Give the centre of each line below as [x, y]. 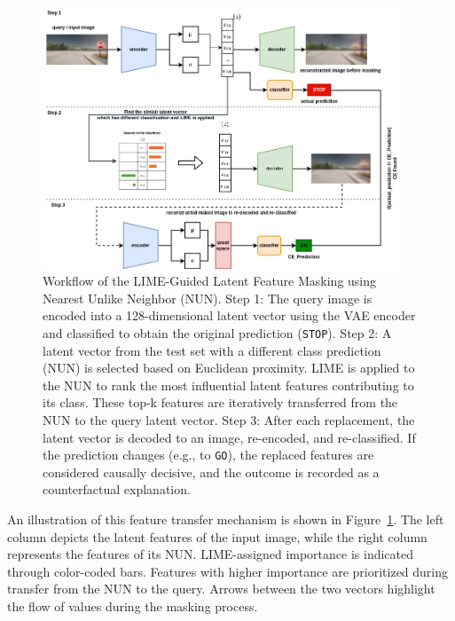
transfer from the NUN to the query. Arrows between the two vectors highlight [221, 589]
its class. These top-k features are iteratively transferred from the [220, 402]
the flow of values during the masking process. [133, 606]
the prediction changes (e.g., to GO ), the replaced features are [208, 455]
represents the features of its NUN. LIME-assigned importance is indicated [211, 554]
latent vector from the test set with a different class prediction [212, 350]
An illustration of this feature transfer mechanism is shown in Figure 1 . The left [226, 519]
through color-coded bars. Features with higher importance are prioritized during [228, 571]
